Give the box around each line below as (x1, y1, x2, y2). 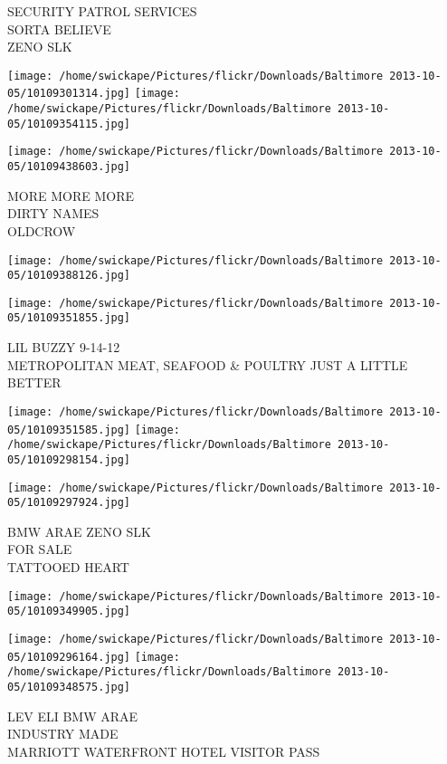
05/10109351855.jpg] (7, 311, 131, 325)
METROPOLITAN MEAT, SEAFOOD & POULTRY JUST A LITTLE (7, 355, 408, 374)
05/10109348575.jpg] (7, 680, 131, 693)
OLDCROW (7, 221, 76, 240)
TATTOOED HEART (7, 558, 129, 577)
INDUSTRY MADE (7, 724, 119, 743)
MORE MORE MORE (7, 186, 135, 205)
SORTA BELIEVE (7, 19, 111, 38)
